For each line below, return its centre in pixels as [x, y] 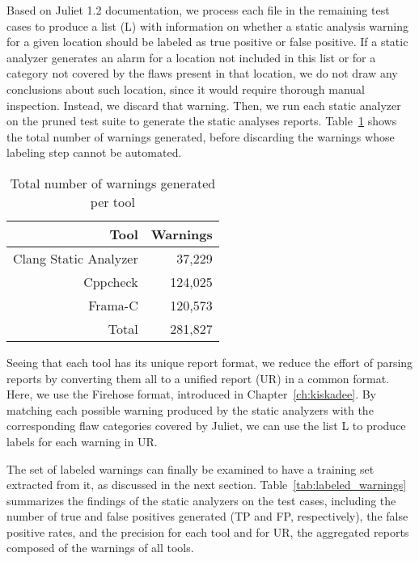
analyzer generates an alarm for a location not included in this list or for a [191, 57]
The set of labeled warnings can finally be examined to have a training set [190, 468]
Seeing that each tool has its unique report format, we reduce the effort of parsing [210, 362]
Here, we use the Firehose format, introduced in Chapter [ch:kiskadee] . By [191, 394]
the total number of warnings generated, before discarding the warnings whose [201, 136]
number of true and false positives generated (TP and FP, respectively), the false [207, 516]
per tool [112, 201]
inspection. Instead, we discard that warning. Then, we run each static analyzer [204, 105]
